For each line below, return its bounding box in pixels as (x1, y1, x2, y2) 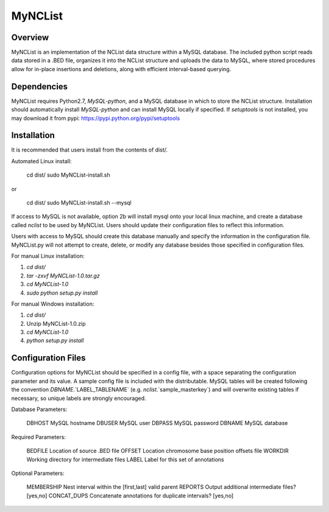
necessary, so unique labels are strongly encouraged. (11, 395, 146, 402)
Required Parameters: (11, 433, 66, 441)
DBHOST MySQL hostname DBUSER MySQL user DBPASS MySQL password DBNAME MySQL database (26, 419, 288, 427)
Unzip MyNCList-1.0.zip (26, 320, 86, 327)
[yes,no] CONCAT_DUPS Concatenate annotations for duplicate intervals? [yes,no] (26, 492, 234, 499)
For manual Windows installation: (11, 300, 94, 307)
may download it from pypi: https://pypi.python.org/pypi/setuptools (11, 114, 180, 122)
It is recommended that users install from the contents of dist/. (11, 146, 168, 153)
